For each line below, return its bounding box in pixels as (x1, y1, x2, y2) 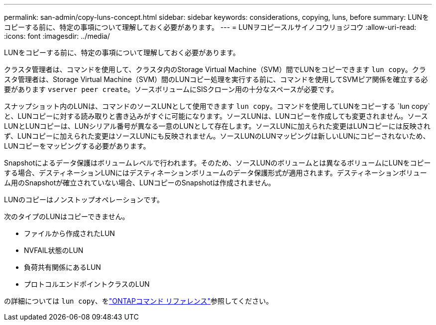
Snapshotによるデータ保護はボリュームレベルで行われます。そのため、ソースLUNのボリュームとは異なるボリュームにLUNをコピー (4, 159, 431, 167)
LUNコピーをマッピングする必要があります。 (4, 142, 150, 150)
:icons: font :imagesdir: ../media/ (4, 32, 110, 40)
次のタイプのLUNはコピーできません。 (4, 212, 129, 221)
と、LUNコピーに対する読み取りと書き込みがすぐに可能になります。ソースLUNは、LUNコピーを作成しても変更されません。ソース (4, 112, 428, 120)
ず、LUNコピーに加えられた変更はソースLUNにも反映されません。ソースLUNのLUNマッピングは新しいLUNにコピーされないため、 (4, 132, 430, 140)
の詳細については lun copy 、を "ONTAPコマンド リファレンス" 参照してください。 (4, 297, 273, 305)
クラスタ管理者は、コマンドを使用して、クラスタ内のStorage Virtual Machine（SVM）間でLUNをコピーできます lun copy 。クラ (4, 65, 426, 74)
